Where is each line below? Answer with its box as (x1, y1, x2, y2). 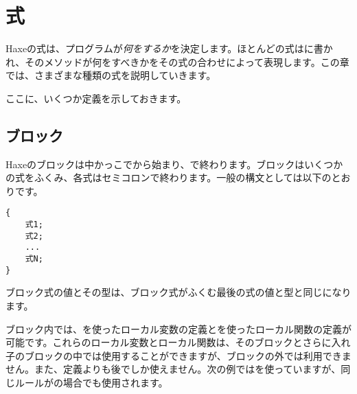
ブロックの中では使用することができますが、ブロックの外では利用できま (24, 348, 352, 362)
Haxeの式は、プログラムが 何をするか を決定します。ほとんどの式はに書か (5, 41, 333, 56)
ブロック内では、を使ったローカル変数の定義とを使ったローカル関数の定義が (5, 321, 352, 336)
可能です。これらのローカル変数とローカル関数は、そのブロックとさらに (5, 335, 332, 349)
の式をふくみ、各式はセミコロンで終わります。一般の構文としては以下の (5, 170, 332, 185)
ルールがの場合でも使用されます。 (14, 375, 168, 389)
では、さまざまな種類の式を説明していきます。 (5, 68, 216, 82)
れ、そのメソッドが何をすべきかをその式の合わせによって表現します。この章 (5, 54, 349, 69)
